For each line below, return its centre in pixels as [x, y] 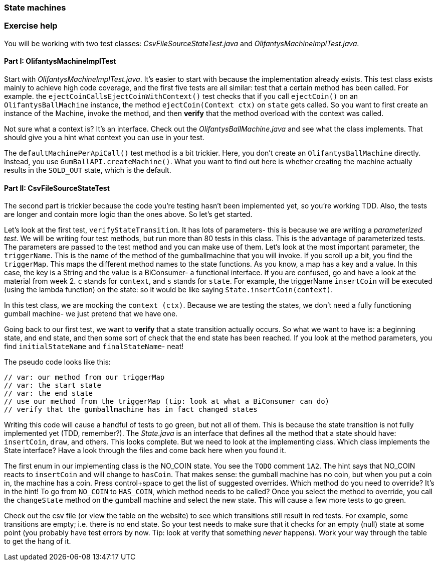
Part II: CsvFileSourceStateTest [57, 188]
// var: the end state [49, 393]
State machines [35, 8]
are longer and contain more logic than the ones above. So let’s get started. [128, 214]
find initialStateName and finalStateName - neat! [94, 347]
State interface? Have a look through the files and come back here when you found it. [145, 450]
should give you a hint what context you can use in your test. [104, 137]
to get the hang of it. [38, 541]
